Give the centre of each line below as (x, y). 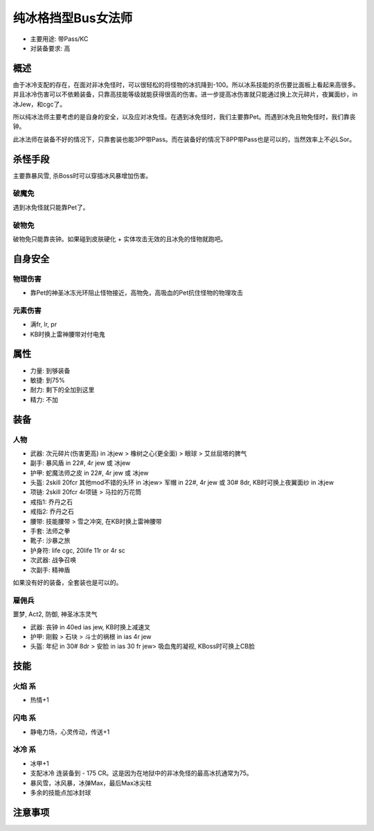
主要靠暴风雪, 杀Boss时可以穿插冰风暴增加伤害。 (82, 175)
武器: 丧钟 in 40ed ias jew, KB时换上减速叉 (90, 627)
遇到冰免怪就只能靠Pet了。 (51, 207)
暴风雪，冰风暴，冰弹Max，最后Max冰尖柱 (91, 782)
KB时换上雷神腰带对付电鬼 (68, 334)
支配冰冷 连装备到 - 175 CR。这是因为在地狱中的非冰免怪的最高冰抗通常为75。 (141, 773)
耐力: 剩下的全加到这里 (62, 390)
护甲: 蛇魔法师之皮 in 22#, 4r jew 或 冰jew (89, 473)
